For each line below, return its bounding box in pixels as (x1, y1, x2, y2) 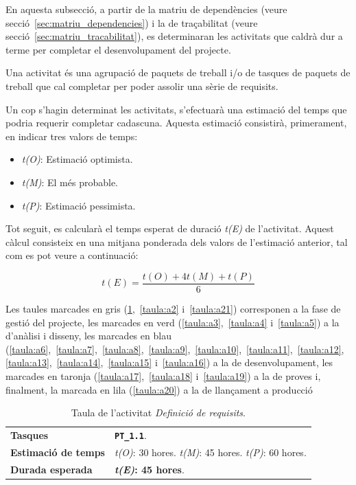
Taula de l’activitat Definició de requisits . (71, 405, 246, 420)
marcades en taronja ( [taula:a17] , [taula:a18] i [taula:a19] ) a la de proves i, (5, 368, 321, 383)
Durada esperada (10, 462, 93, 476)
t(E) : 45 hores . (114, 462, 185, 476)
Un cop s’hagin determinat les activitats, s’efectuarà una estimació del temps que (5, 102, 347, 116)
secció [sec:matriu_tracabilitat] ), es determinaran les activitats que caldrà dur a (5, 29, 343, 43)
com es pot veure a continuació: (5, 248, 139, 262)
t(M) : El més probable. (21, 174, 119, 189)
